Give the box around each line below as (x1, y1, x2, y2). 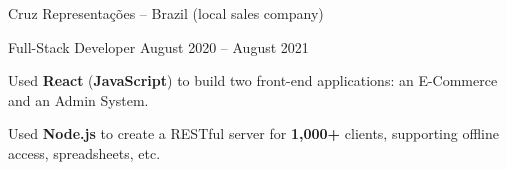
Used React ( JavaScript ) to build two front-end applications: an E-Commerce (8, 70, 498, 91)
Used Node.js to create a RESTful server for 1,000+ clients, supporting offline (8, 123, 499, 144)
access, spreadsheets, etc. (8, 142, 161, 163)
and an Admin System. (8, 89, 149, 110)
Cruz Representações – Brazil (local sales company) (8, 3, 324, 23)
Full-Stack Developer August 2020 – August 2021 (8, 36, 309, 57)
